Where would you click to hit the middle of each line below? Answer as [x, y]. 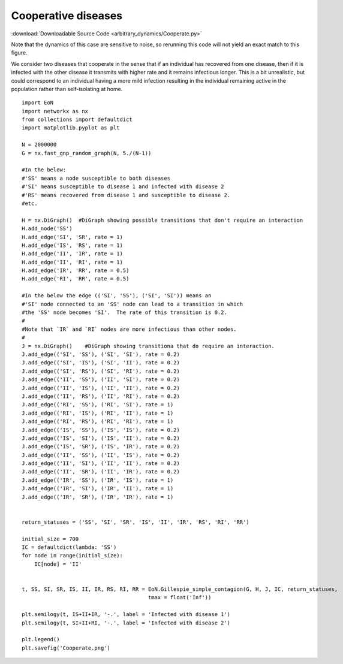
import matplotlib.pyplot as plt [71, 128]
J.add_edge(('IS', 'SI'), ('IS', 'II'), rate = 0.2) [101, 438]
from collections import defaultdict [77, 120]
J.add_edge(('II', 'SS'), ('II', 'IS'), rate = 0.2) [101, 455]
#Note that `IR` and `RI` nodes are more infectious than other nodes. [129, 329]
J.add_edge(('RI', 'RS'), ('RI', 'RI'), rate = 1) [98, 422]
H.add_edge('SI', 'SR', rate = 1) [72, 237]
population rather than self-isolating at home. [67, 89]
